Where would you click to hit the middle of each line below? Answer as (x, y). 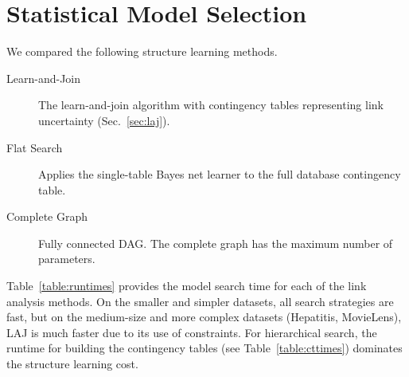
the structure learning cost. (72, 364)
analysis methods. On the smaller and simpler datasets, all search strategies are (200, 301)
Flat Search (35, 147)
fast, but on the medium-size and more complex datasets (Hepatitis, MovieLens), (204, 317)
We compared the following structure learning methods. (142, 51)
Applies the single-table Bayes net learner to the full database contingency (220, 174)
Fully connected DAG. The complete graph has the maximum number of (216, 243)
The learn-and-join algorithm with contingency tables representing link (211, 105)
